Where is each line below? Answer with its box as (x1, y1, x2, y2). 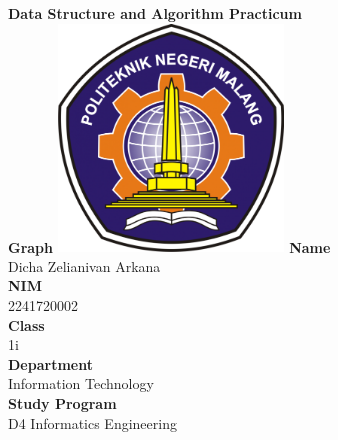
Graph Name (8, 236, 331, 257)
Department (8, 353, 93, 374)
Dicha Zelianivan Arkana (8, 255, 161, 276)
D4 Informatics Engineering (8, 412, 177, 433)
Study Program (8, 392, 117, 413)
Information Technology (8, 373, 154, 394)
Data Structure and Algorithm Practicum (8, 3, 302, 23)
